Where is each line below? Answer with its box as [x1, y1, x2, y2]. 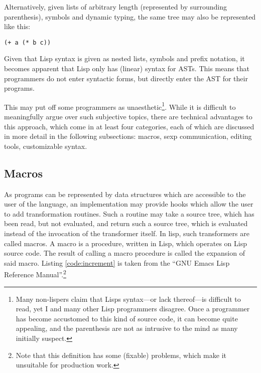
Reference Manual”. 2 [4, 268, 66, 280]
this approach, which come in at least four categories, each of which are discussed [4, 121, 254, 131]
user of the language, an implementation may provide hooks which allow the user [4, 199, 253, 209]
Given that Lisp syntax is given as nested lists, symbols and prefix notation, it [4, 53, 245, 64]
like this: [4, 21, 31, 32]
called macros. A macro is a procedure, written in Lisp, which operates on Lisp [4, 238, 247, 248]
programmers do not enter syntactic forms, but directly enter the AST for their [4, 73, 248, 83]
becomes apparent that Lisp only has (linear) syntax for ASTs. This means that [4, 63, 249, 74]
